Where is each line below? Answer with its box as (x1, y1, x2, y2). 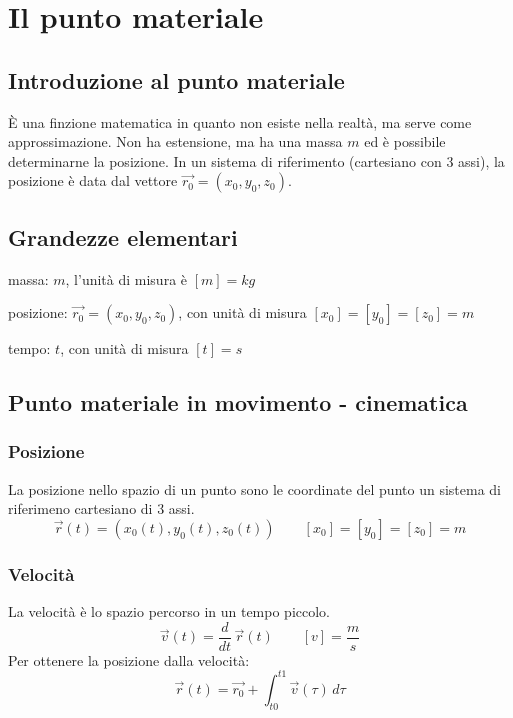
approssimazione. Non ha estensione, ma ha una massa (8, 131, 343, 152)
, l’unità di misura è (65, 268, 188, 289)
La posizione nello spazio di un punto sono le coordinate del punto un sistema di (8, 478, 501, 499)
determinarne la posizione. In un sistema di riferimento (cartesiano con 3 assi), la (8, 150, 505, 171)
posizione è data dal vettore (8, 170, 178, 191)
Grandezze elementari (8, 221, 238, 252)
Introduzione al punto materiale (8, 64, 345, 95)
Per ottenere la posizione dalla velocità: (8, 649, 250, 670)
